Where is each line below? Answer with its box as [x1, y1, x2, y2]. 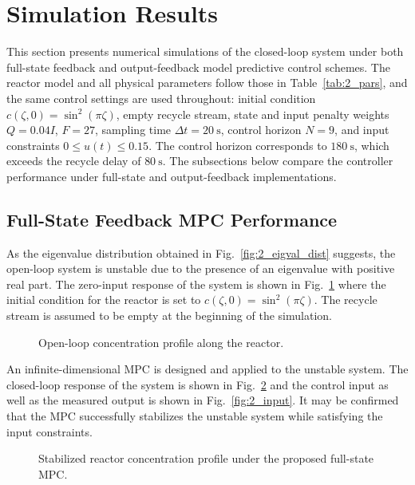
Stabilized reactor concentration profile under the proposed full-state [38, 450, 374, 467]
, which [354, 136, 389, 153]
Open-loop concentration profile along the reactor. [38, 333, 284, 350]
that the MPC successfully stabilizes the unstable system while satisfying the [6, 408, 383, 424]
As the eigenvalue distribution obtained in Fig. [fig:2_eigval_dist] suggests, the [6, 244, 396, 261]
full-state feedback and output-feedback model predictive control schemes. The [6, 58, 390, 75]
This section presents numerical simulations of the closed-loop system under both [6, 43, 404, 60]
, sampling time [95, 121, 172, 138]
